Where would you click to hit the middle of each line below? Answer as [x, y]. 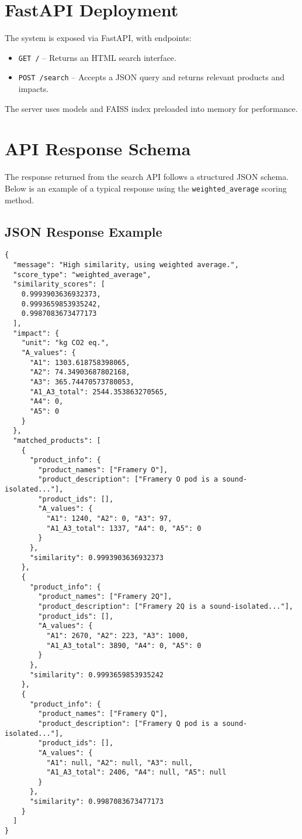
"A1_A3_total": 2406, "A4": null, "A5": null [136, 773]
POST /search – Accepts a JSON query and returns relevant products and [151, 77]
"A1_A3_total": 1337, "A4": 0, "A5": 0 [124, 528]
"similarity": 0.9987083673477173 [97, 802]
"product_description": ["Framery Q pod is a [128, 723]
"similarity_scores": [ [59, 284]
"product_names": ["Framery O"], [103, 470]
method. [20, 199]
